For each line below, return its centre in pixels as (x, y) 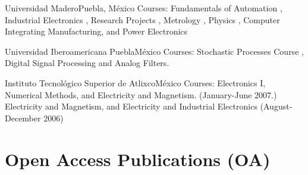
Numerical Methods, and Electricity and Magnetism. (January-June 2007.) (141, 94)
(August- (276, 106)
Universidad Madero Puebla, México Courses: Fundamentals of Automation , (144, 8)
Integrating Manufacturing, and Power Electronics (96, 31)
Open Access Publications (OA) (138, 159)
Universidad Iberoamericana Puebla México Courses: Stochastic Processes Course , (154, 51)
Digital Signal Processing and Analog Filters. (87, 63)
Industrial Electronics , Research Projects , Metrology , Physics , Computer (142, 19)
